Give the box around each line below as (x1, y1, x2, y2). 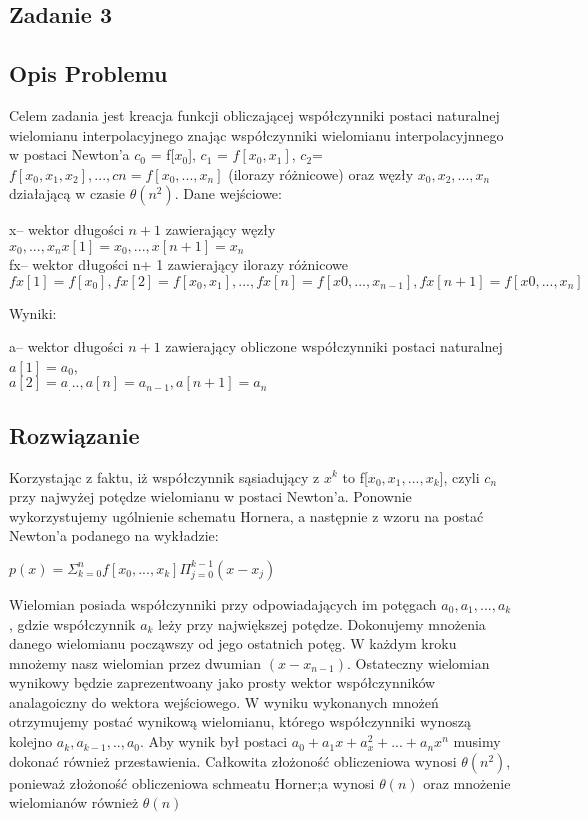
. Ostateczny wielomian (347, 652, 490, 673)
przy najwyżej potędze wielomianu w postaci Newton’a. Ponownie (9, 486, 412, 507)
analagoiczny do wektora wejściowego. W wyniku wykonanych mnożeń (9, 691, 439, 712)
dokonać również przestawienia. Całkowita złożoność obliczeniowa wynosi (9, 750, 457, 771)
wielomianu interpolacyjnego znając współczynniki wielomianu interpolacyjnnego (9, 124, 504, 145)
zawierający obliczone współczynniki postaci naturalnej (165, 336, 503, 357)
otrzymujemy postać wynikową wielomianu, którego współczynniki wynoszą (9, 711, 471, 732)
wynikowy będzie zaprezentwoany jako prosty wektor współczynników (9, 672, 436, 693)
